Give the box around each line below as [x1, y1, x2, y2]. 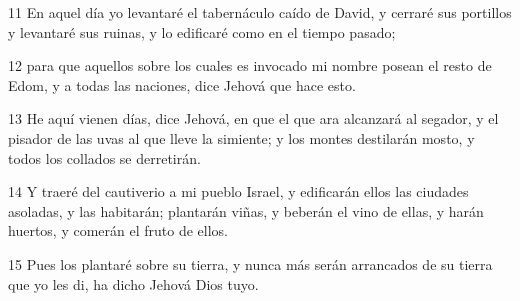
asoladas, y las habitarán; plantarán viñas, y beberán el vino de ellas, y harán [8, 200, 484, 221]
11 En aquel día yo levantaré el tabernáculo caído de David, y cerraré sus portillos [8, 2, 512, 22]
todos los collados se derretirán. [8, 147, 201, 168]
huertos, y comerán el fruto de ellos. [8, 220, 228, 241]
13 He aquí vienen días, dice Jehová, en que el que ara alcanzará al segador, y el [8, 108, 499, 129]
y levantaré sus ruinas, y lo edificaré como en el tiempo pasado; [8, 21, 396, 42]
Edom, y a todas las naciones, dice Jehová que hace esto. [8, 74, 356, 95]
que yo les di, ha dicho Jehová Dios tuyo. [8, 273, 259, 294]
